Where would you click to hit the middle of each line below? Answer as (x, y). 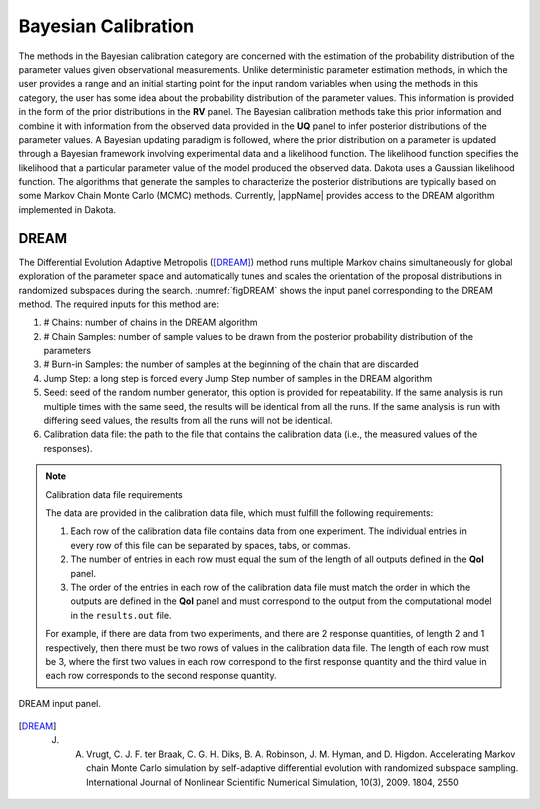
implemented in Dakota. (67, 209)
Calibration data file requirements (114, 494)
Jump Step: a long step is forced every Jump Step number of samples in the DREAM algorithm (238, 378)
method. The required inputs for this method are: (119, 304)
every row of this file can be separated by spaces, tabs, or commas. (210, 545)
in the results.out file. (121, 615)
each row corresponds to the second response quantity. (161, 676)
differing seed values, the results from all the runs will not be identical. (188, 421)
